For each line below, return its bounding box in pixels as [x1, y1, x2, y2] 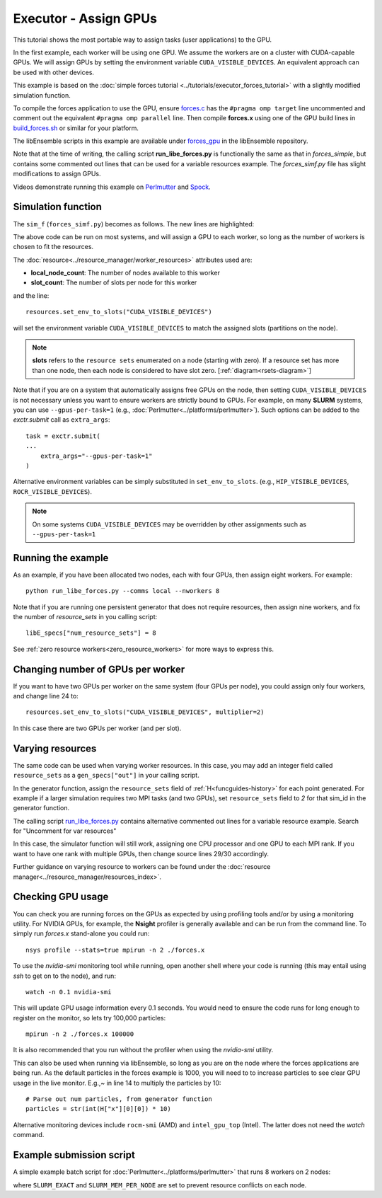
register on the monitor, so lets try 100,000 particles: [13, 1013, 166, 1022]
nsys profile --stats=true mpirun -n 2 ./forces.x [25, 945, 205, 954]
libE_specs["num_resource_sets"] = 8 [25, 629, 157, 637]
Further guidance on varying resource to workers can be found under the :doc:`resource [13, 863, 271, 871]
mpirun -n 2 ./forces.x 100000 [25, 1030, 134, 1038]
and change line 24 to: [13, 692, 79, 701]
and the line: [13, 291, 50, 300]
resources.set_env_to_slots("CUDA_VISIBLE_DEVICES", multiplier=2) [25, 708, 265, 716]
